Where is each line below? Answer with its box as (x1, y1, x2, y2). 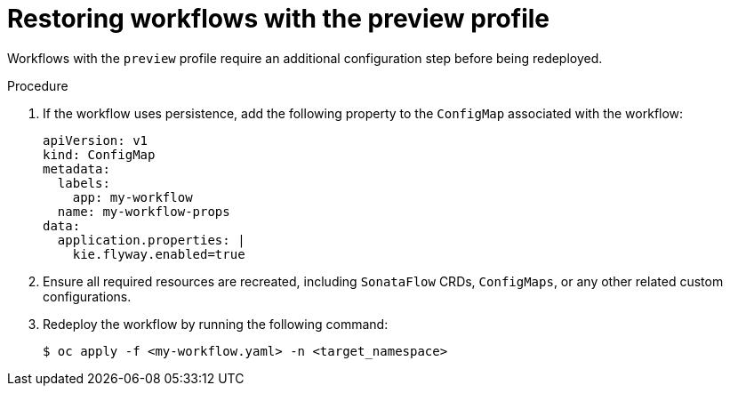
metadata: (43, 161, 110, 176)
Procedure (7, 77, 68, 93)
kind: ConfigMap (43, 147, 156, 162)
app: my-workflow (72, 189, 193, 205)
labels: (57, 175, 110, 190)
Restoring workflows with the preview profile (7, 4, 550, 34)
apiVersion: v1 (43, 132, 148, 148)
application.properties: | (57, 232, 245, 247)
